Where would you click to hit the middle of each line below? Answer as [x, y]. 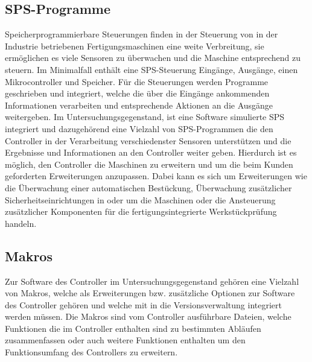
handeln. [21, 223]
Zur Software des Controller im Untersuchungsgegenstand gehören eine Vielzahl [152, 281]
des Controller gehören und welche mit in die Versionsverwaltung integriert [144, 304]
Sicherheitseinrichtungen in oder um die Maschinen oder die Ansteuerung [140, 199]
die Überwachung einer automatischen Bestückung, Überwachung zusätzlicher [148, 187]
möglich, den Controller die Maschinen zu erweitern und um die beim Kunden [149, 164]
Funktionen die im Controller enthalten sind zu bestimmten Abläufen [133, 328]
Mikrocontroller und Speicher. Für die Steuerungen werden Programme [137, 81]
